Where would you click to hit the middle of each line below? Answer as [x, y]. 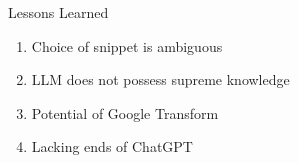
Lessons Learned [58, 12]
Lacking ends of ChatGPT [112, 146]
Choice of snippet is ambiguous [127, 45]
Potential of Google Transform [125, 112]
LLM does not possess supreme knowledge [160, 79]
